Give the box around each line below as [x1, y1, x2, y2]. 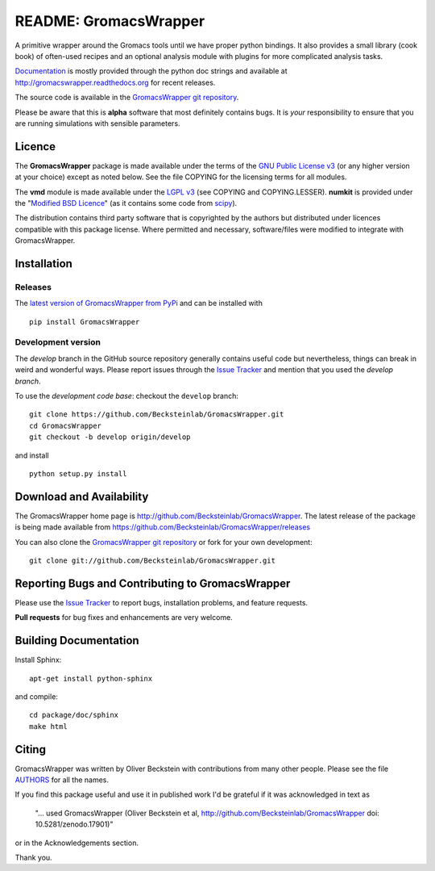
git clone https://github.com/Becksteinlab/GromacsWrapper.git [29, 410, 284, 419]
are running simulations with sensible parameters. [14, 118, 180, 128]
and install [14, 450, 49, 460]
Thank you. [14, 852, 52, 863]
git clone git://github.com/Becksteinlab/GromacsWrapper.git [29, 556, 275, 565]
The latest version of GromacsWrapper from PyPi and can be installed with [14, 299, 263, 308]
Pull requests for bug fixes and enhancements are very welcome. [14, 613, 233, 622]
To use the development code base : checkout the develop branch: [14, 392, 239, 400]
